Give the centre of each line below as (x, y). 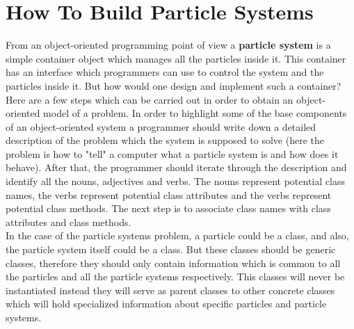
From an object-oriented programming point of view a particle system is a (168, 45)
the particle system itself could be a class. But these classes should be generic (171, 249)
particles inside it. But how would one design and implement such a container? (174, 85)
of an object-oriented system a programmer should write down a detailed (161, 126)
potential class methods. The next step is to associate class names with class (168, 208)
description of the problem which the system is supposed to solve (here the (165, 140)
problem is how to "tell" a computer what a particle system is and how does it (172, 153)
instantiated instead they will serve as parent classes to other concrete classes (170, 290)
